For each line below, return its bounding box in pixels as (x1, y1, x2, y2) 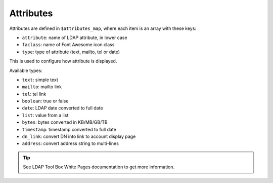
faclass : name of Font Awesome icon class (22, 42, 115, 48)
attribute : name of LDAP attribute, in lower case (22, 34, 127, 41)
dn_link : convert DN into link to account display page (22, 133, 136, 139)
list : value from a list (22, 112, 69, 118)
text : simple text (22, 77, 58, 83)
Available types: (9, 67, 42, 74)
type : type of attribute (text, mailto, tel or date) (22, 49, 120, 55)
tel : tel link (22, 91, 47, 97)
